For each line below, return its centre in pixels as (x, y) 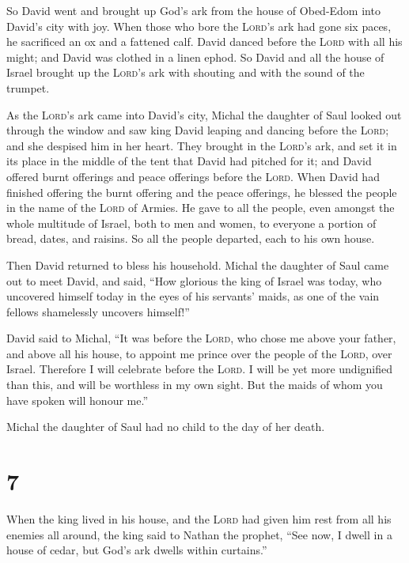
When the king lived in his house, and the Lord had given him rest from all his (199, 518)
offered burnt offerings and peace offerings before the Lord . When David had (193, 176)
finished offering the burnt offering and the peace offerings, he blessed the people (202, 192)
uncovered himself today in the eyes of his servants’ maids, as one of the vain (193, 296)
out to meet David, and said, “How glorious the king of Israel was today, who (194, 280)
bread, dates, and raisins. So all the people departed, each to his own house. (191, 238)
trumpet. (28, 87)
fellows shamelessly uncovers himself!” (98, 311)
